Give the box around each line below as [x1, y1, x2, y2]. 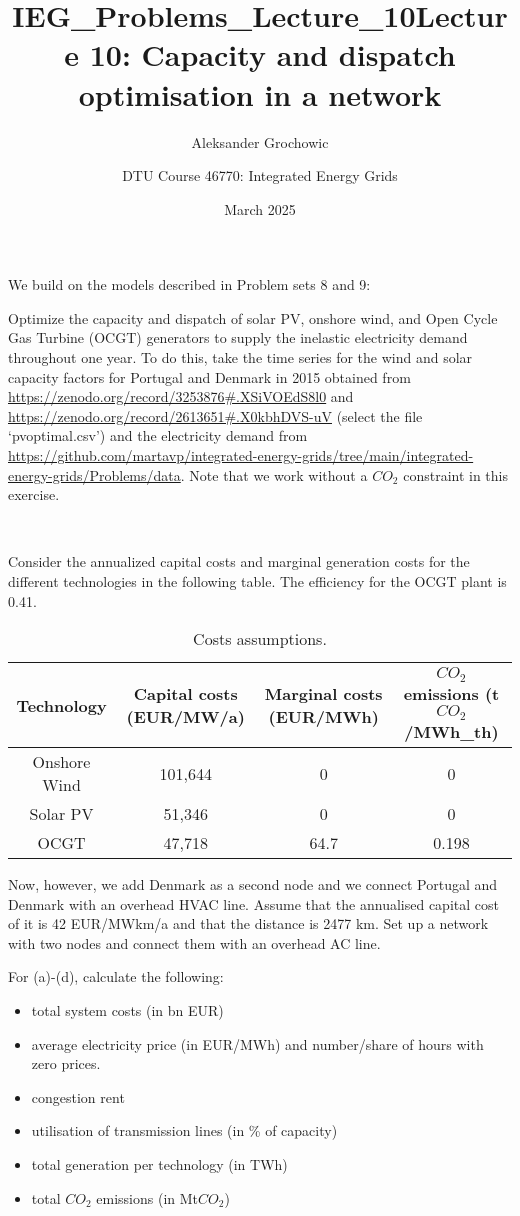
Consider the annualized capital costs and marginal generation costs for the [8, 551, 470, 572]
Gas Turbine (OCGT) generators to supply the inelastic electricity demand [8, 327, 468, 348]
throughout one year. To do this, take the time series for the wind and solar [8, 347, 473, 368]
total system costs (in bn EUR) [31, 1000, 224, 1021]
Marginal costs [264, 682, 383, 706]
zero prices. [31, 1053, 101, 1074]
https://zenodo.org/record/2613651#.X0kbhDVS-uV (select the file [8, 405, 423, 426]
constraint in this [403, 464, 508, 485]
